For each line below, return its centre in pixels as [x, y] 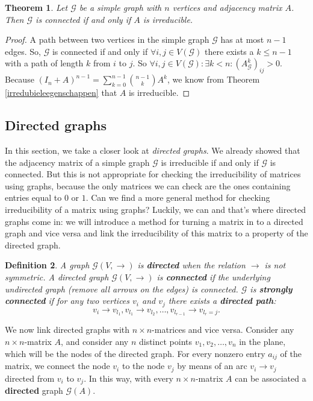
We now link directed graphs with [67, 330]
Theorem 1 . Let [36, 7]
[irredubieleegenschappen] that [61, 93]
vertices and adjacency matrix [227, 7]
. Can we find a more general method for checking [178, 197]
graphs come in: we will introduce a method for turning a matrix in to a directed [154, 221]
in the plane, [262, 341]
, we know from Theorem [213, 79]
